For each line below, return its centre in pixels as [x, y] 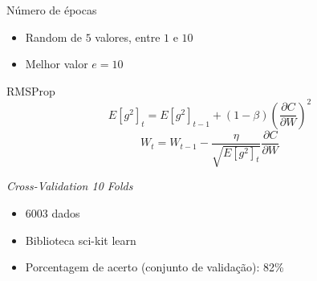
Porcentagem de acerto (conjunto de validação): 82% [154, 267]
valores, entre [128, 37]
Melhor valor [57, 64]
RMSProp [31, 90]
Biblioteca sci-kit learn [81, 240]
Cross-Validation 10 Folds [70, 186]
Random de [53, 37]
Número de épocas [52, 10]
